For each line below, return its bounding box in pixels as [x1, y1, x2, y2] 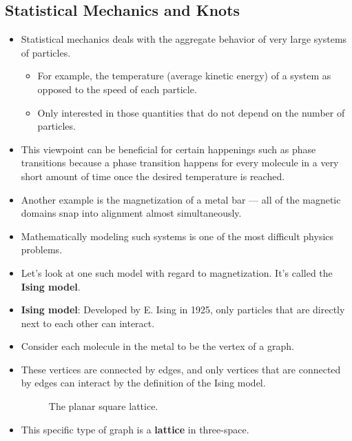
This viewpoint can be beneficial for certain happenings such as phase [21, 141, 316, 156]
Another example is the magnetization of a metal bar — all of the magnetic [21, 192, 341, 206]
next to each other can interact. [21, 315, 155, 330]
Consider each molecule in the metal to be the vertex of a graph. [21, 339, 294, 353]
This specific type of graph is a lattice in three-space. [21, 422, 249, 436]
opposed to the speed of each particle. [37, 81, 197, 96]
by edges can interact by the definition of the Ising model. [21, 375, 266, 390]
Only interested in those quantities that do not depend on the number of [37, 105, 345, 119]
